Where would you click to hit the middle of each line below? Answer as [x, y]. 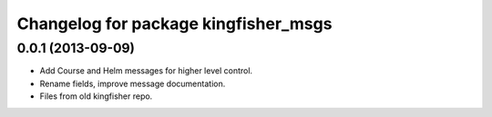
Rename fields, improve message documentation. [133, 83]
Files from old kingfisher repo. [96, 96]
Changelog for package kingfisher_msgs [174, 24]
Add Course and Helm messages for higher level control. [146, 71]
